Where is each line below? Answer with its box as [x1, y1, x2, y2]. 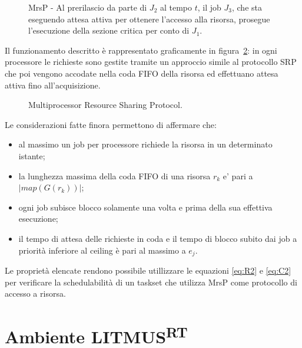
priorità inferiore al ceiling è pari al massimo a [18, 244, 186, 256]
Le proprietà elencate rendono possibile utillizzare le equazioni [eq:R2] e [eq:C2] [5, 264, 291, 276]
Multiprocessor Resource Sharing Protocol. [28, 99, 182, 111]
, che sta [231, 1, 262, 13]
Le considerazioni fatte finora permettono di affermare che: [5, 118, 217, 130]
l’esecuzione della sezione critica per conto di [28, 24, 190, 37]
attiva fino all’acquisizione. [5, 78, 101, 91]
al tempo [160, 1, 193, 13]
